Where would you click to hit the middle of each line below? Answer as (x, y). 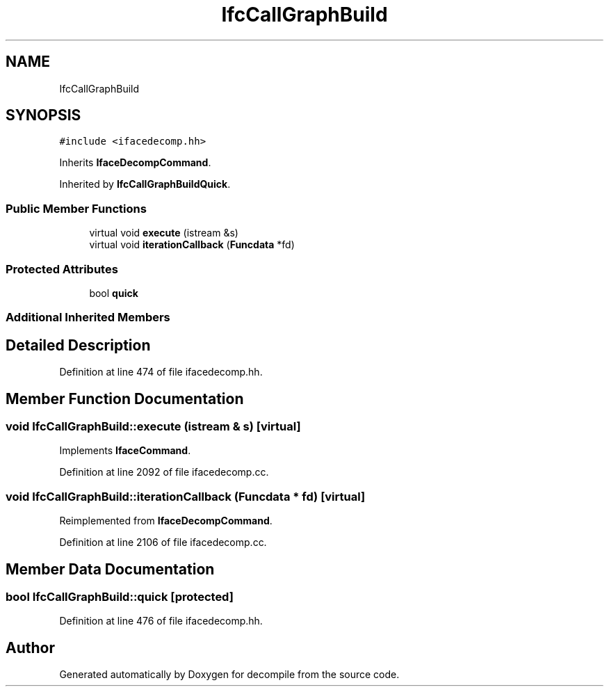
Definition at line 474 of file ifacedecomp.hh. (161, 372)
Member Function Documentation (125, 399)
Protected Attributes (62, 269)
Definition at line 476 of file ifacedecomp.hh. (161, 621)
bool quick (114, 293)
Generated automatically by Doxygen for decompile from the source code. (229, 675)
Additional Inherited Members (88, 317)
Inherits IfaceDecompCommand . (135, 163)
